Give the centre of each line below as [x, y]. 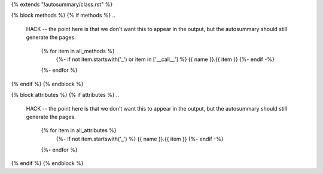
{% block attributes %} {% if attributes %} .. [65, 95]
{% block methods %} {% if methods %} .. [63, 16]
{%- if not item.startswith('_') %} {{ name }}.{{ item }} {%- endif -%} [140, 139]
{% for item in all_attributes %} [79, 130]
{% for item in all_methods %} [78, 51]
